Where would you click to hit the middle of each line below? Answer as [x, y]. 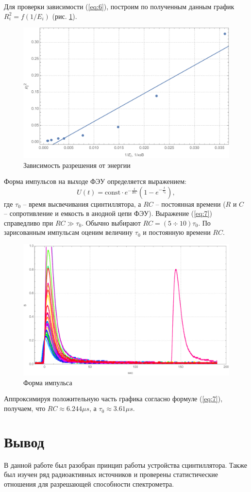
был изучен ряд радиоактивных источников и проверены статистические [111, 474]
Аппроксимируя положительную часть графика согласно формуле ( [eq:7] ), [113, 399]
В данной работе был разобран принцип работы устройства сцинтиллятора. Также [125, 465]
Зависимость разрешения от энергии [77, 165]
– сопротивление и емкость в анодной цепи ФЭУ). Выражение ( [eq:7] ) [108, 213]
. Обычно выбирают [111, 222]
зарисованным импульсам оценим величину [68, 232]
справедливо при [29, 222]
